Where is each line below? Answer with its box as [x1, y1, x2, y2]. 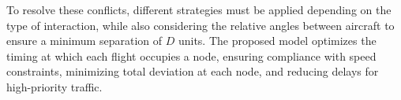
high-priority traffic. [6, 78, 103, 94]
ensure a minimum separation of [6, 32, 163, 49]
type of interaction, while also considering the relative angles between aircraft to [6, 17, 395, 33]
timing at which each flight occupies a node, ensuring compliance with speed [6, 47, 377, 64]
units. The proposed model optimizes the [178, 32, 377, 49]
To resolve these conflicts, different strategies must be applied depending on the [6, 2, 392, 17]
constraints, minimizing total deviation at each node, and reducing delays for [6, 63, 379, 80]
